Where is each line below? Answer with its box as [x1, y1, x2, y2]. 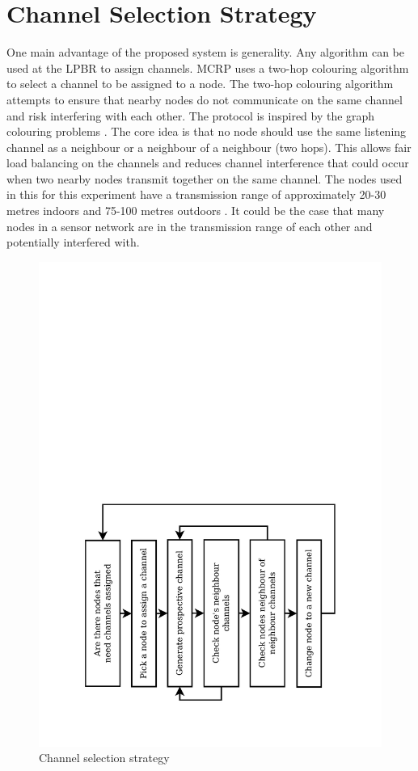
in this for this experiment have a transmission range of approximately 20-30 [6, 186, 386, 203]
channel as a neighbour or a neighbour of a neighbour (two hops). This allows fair [6, 138, 412, 155]
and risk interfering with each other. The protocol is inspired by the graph [6, 107, 375, 124]
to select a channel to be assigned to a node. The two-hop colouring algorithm [6, 75, 394, 92]
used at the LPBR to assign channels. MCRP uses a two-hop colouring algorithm [6, 59, 409, 76]
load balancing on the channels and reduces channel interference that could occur [6, 154, 409, 171]
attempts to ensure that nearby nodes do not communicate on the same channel [6, 91, 403, 107]
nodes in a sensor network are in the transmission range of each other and [6, 217, 373, 234]
